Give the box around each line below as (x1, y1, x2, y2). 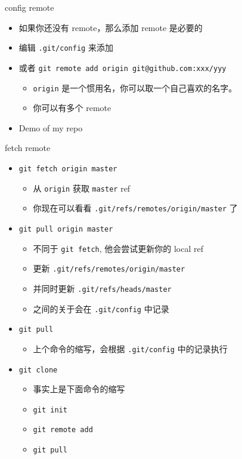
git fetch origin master (18, 164, 117, 173)
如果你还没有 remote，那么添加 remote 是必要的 (18, 21, 203, 33)
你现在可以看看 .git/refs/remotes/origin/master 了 (33, 202, 238, 214)
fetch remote (5, 141, 51, 154)
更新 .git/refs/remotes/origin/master (33, 262, 185, 275)
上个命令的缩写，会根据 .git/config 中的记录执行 (33, 342, 228, 355)
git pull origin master (18, 224, 113, 233)
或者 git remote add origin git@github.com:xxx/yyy (18, 61, 227, 73)
